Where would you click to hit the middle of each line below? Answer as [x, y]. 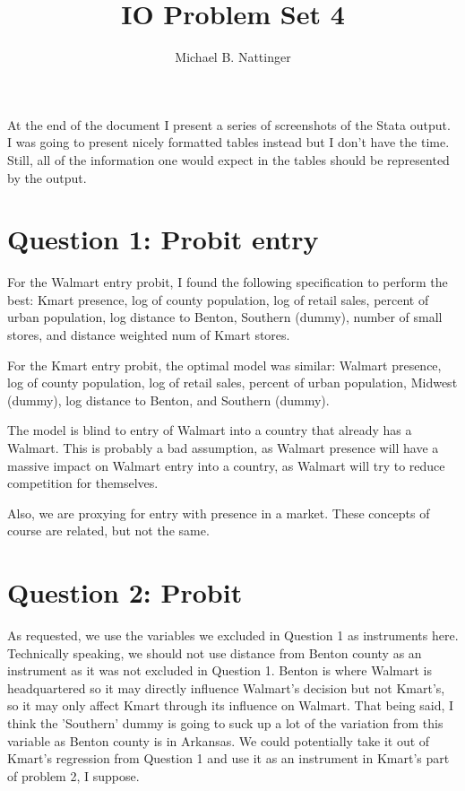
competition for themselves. [83, 483]
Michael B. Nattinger [233, 57]
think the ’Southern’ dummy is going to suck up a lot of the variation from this [225, 723]
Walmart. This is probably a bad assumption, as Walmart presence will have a [223, 447]
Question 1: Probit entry [163, 239]
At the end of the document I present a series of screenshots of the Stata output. [229, 124]
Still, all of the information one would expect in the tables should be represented [228, 159]
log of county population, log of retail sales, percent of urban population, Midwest [232, 382]
